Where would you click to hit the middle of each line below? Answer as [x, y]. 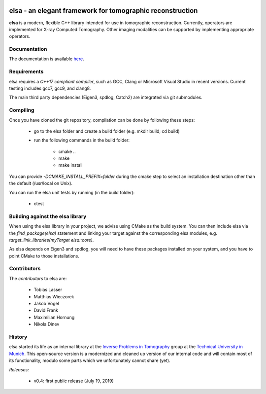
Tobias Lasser [48, 290]
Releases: [19, 369]
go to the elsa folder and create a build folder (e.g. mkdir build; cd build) [107, 131]
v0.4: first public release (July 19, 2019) [74, 381]
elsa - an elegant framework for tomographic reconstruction [103, 11]
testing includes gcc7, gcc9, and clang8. [50, 88]
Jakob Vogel [46, 304]
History [18, 337]
